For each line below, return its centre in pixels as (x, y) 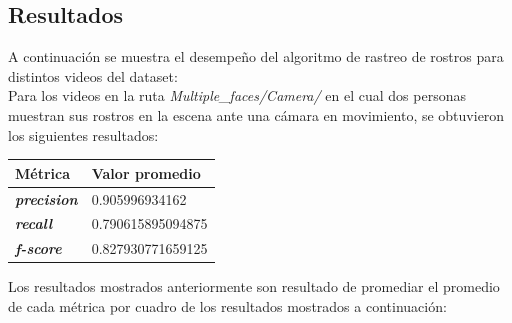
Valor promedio (146, 172)
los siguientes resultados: (83, 134)
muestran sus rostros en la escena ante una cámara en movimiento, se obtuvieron (256, 114)
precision (46, 198)
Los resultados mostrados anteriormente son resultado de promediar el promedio (254, 286)
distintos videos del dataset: (93, 75)
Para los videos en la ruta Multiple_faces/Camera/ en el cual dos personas (237, 95)
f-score (38, 248)
